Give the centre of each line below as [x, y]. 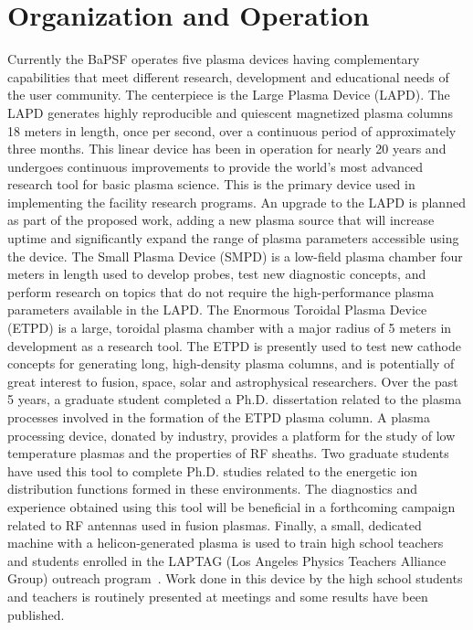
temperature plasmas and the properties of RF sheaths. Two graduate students [228, 453]
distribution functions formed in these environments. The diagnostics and [213, 489]
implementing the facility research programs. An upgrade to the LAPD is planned [236, 202]
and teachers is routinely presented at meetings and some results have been [218, 596]
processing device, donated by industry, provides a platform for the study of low [231, 435]
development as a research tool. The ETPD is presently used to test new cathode [234, 345]
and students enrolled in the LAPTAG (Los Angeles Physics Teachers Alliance [227, 560]
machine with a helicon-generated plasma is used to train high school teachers [226, 543]
